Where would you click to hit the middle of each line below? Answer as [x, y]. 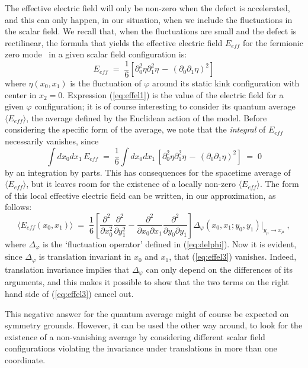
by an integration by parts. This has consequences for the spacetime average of [148, 172]
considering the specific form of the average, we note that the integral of [135, 129]
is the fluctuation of [106, 83]
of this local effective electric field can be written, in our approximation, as [140, 195]
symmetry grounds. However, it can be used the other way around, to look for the [154, 325]
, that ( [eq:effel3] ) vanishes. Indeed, [233, 256]
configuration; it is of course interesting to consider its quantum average [165, 106]
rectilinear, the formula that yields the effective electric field [114, 42]
